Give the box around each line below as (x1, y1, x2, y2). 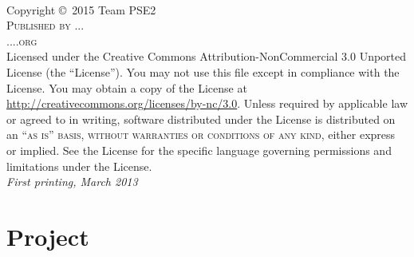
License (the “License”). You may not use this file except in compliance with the (6, 63, 400, 80)
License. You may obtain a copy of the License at (6, 79, 247, 96)
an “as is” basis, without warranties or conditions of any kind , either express (6, 126, 396, 143)
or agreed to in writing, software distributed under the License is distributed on (6, 110, 396, 127)
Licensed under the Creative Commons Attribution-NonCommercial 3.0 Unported (6, 48, 407, 65)
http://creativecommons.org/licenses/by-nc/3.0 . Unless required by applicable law (6, 95, 408, 112)
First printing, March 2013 (6, 173, 138, 190)
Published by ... (6, 17, 85, 34)
